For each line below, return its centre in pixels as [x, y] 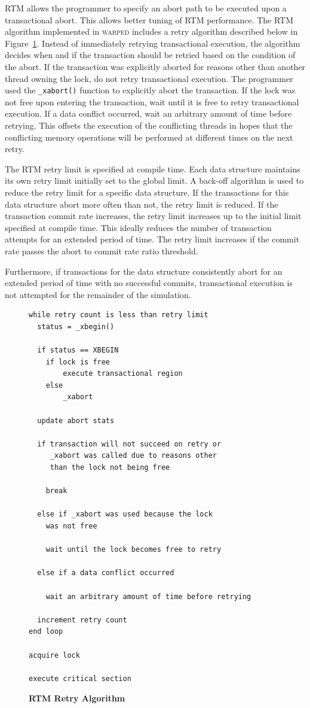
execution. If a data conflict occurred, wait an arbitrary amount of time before [148, 113]
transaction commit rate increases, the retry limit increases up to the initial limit [153, 216]
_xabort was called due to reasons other [133, 456]
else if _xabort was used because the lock [125, 514]
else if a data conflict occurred [106, 573]
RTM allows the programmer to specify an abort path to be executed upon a [146, 8]
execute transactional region [123, 374]
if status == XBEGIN [78, 350]
